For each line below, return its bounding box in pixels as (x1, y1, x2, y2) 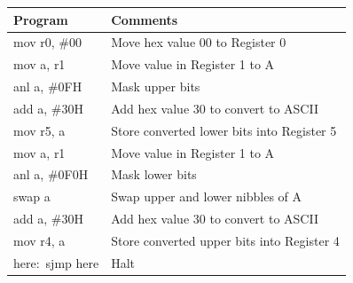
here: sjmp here (13, 253, 99, 271)
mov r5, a (13, 121, 66, 139)
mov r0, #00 (13, 33, 82, 51)
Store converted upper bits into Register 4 (111, 231, 340, 249)
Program (13, 10, 68, 28)
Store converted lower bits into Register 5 (111, 121, 337, 139)
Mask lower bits (111, 165, 197, 184)
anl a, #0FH (13, 77, 82, 96)
